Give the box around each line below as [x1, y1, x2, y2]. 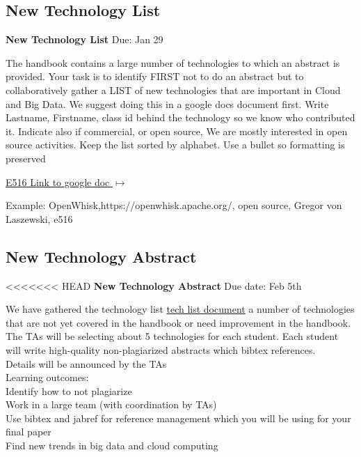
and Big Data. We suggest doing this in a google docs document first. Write [6, 96, 329, 111]
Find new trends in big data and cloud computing [6, 438, 218, 453]
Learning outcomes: [6, 370, 89, 385]
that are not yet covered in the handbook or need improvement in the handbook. [6, 315, 351, 330]
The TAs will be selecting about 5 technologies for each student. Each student [6, 329, 339, 343]
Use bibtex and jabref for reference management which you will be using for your [6, 410, 351, 425]
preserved [6, 150, 46, 165]
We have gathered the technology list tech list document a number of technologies [6, 302, 355, 316]
